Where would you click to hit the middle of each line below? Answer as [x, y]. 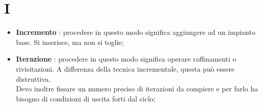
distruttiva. [33, 78]
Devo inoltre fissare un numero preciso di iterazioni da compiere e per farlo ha [137, 89]
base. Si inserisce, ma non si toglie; [70, 42]
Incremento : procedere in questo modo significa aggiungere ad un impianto [136, 32]
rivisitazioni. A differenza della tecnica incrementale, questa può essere [125, 68]
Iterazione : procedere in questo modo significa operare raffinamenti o [126, 59]
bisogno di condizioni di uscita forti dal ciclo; [85, 98]
